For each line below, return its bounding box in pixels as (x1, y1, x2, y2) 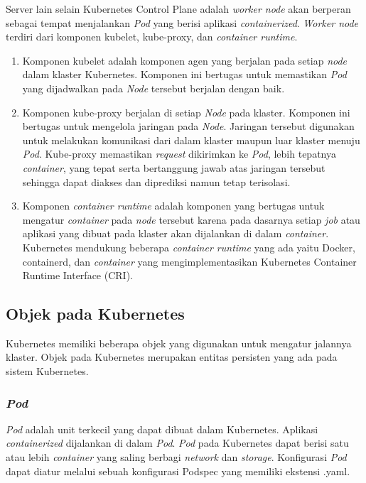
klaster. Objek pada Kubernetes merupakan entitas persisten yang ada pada (6, 349, 338, 364)
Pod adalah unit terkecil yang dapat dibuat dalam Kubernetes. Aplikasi (6, 421, 318, 436)
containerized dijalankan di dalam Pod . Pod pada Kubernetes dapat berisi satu (6, 435, 349, 450)
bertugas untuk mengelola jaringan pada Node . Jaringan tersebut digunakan (22, 119, 355, 134)
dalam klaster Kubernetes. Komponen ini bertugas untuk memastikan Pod (22, 67, 347, 82)
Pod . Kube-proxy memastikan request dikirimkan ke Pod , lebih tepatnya (22, 146, 336, 161)
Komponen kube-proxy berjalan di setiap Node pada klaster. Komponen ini (22, 104, 350, 119)
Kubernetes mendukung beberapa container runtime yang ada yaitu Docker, (22, 239, 355, 254)
